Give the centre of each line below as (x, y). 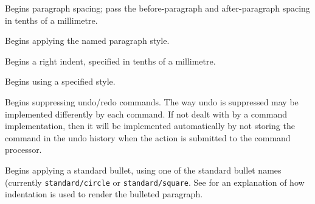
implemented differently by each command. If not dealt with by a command (146, 114)
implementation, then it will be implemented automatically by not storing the (150, 126)
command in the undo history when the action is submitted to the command (148, 137)
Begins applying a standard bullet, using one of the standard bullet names (143, 170)
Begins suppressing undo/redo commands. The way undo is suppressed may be (152, 101)
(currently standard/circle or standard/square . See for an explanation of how (155, 182)
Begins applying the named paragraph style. (87, 40)
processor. (23, 149)
